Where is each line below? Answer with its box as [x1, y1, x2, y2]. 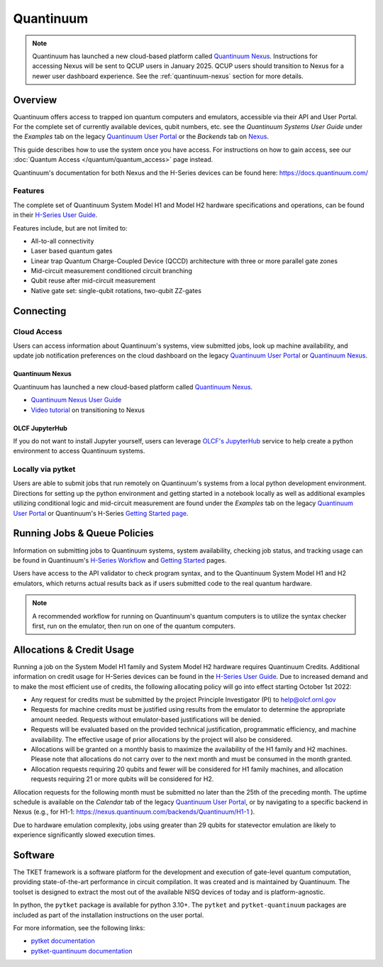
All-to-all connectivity [30, 236, 94, 245]
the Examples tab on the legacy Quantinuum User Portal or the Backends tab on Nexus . [13, 132, 270, 141]
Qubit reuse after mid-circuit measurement [30, 277, 156, 285]
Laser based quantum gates [30, 247, 113, 255]
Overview [13, 94, 57, 106]
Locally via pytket [13, 465, 76, 475]
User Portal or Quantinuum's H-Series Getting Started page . [13, 509, 189, 517]
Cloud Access [13, 326, 63, 336]
